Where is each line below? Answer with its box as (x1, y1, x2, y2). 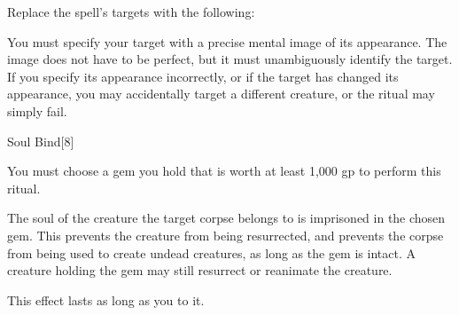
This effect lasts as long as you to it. (7, 290, 205, 309)
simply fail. (7, 101, 67, 120)
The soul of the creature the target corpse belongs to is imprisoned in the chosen (7, 209, 446, 227)
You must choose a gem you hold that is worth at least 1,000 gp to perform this (7, 161, 441, 180)
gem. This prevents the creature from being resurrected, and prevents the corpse (7, 225, 444, 244)
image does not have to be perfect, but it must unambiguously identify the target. (7, 50, 453, 68)
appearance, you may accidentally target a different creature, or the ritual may (7, 84, 435, 103)
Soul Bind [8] (7, 131, 74, 150)
